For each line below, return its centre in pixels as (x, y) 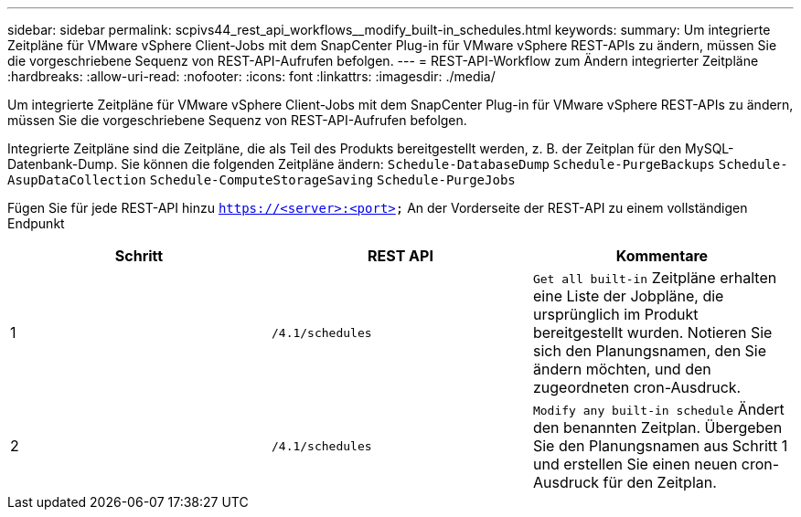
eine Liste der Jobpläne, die (628, 296)
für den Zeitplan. (660, 482)
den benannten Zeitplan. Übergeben (657, 427)
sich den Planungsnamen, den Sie (650, 351)
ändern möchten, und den (622, 369)
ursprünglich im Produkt (615, 314)
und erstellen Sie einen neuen (635, 464)
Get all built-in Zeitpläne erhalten (655, 278)
